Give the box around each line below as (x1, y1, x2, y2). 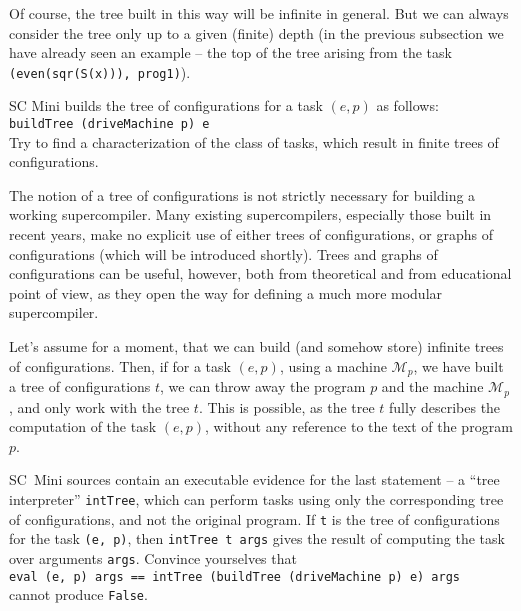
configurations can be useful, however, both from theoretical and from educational (9, 263, 512, 284)
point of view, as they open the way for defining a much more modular (9, 282, 443, 303)
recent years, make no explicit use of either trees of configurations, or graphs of (9, 224, 494, 245)
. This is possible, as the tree (198, 396, 375, 417)
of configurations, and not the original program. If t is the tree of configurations (9, 508, 500, 529)
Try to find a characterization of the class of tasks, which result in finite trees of (9, 131, 499, 152)
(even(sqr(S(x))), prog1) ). (9, 61, 191, 82)
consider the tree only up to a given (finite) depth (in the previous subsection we (9, 22, 504, 43)
